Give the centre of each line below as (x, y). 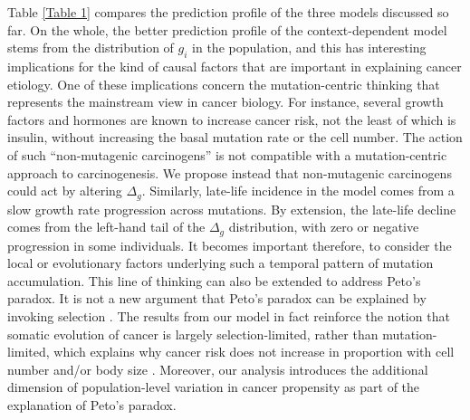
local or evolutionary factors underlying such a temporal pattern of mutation (221, 263)
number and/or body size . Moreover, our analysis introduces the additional (218, 369)
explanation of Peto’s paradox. (92, 404)
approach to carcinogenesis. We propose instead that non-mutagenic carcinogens (230, 172)
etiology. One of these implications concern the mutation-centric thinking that (224, 84)
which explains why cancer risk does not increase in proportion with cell (254, 352)
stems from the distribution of (91, 48)
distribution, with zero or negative (324, 227)
